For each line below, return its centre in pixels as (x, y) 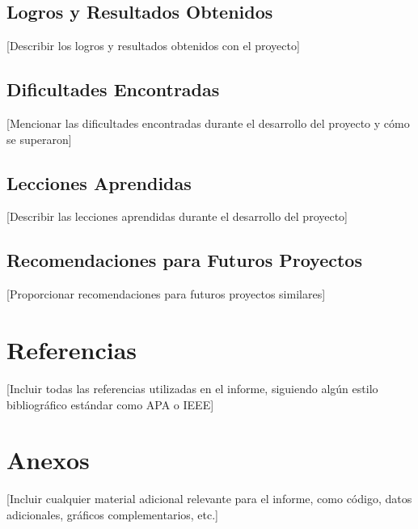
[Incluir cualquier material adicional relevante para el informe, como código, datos (209, 499)
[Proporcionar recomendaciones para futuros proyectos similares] (166, 294)
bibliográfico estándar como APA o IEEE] (110, 404)
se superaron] (39, 139)
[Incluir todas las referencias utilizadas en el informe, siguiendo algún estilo (192, 388)
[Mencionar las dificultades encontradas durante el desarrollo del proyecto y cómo (208, 123)
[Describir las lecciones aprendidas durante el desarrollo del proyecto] (177, 216)
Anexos (48, 460)
